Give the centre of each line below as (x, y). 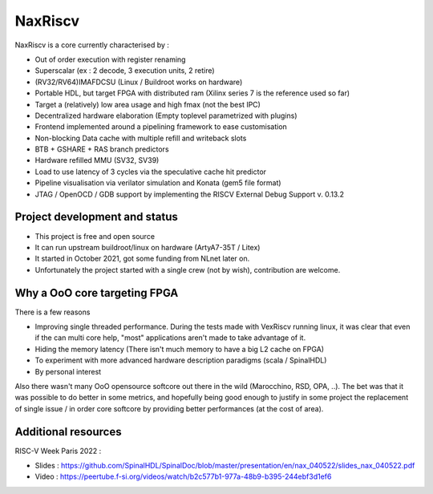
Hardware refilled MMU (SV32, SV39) (97, 160)
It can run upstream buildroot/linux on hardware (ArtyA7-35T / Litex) (148, 247)
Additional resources (68, 432)
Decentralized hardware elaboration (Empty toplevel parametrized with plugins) (166, 115)
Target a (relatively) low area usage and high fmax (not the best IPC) (148, 104)
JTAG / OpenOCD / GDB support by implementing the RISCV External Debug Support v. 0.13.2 (190, 194)
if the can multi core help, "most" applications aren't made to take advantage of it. (170, 338)
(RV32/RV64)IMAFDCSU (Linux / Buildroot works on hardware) (139, 82)
